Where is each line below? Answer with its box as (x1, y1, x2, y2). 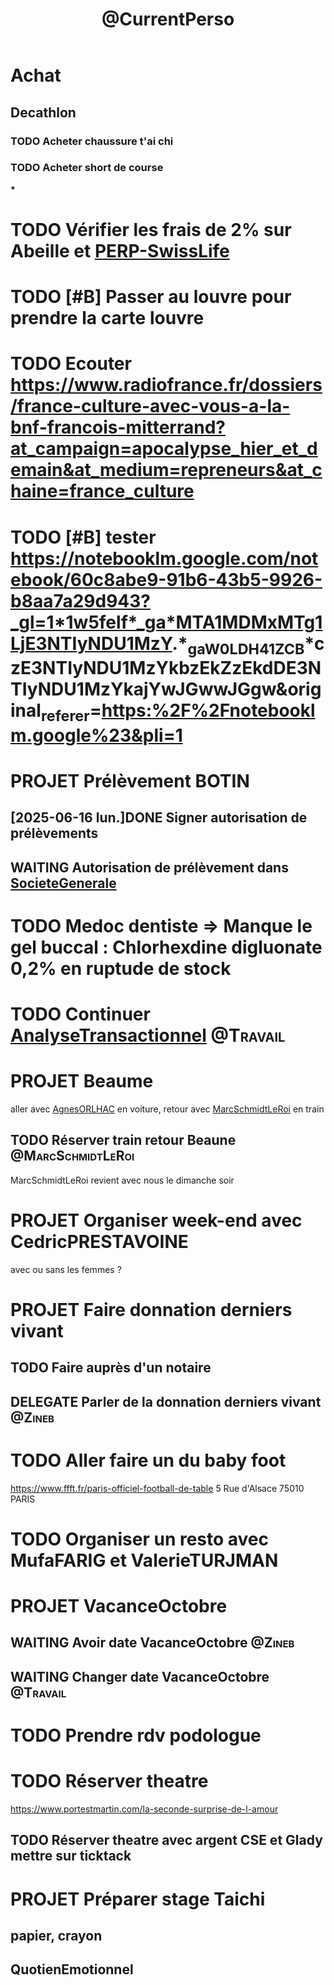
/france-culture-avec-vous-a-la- (10, 395, 291, 418)
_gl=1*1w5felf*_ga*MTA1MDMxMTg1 (10, 611, 323, 633)
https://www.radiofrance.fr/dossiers (10, 374, 323, 397)
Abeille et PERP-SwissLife (10, 239, 230, 262)
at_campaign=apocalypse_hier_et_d (10, 438, 318, 460)
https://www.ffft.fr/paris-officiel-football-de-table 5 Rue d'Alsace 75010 (10, 1482, 305, 1494)
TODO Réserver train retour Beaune (10, 1132, 237, 1149)
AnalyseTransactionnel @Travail (10, 1024, 286, 1047)
